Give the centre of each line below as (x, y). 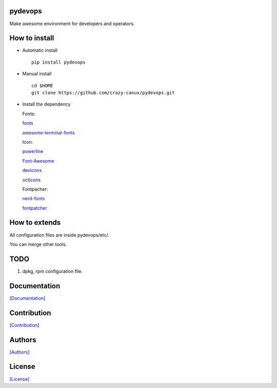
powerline (33, 151)
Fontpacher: (35, 189)
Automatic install (40, 50)
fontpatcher (35, 208)
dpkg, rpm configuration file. (53, 271)
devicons (32, 170)
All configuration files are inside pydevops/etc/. (60, 235)
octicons (32, 180)
